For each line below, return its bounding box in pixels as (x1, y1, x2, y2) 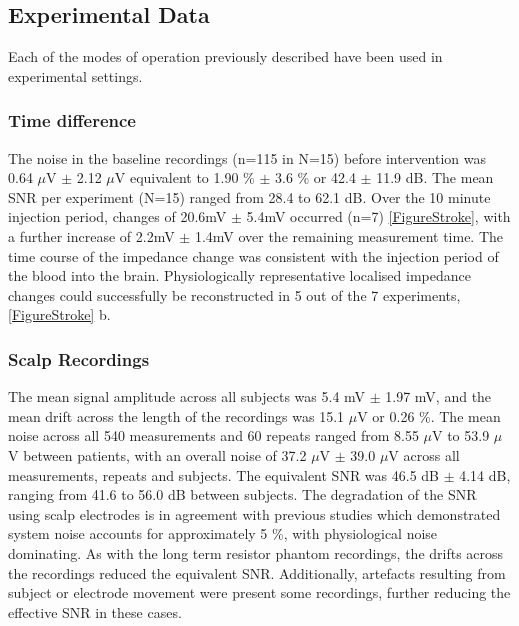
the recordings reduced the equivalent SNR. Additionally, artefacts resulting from (8, 562, 506, 583)
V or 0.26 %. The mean (357, 405, 501, 426)
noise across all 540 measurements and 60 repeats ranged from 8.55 (8, 425, 419, 446)
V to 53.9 (432, 425, 490, 446)
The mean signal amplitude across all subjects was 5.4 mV (8, 386, 366, 407)
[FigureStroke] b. (8, 304, 111, 325)
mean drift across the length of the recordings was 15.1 (8, 405, 345, 426)
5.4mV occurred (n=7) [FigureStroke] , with (246, 206, 511, 227)
